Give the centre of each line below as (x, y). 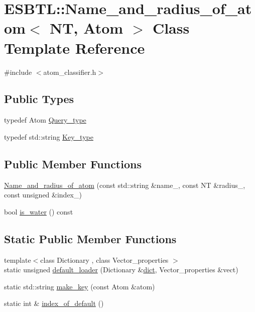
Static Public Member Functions (90, 238)
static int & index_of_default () (54, 303)
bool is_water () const (39, 211)
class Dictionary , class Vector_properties (104, 259)
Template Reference (75, 47)
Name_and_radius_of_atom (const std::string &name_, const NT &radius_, (125, 185)
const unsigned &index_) (43, 195)
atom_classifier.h (70, 72)
